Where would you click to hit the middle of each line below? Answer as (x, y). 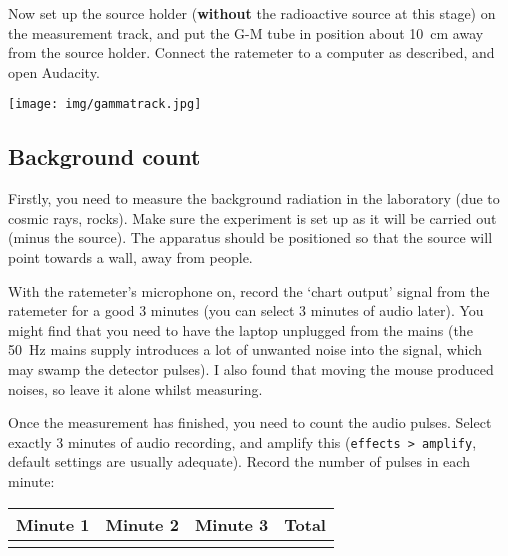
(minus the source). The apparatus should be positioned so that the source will (250, 237)
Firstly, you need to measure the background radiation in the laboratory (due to (254, 198)
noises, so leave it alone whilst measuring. (135, 388)
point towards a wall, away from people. (130, 257)
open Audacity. (54, 71)
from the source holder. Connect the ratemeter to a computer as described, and (251, 52)
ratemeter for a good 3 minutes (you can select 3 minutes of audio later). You (246, 310)
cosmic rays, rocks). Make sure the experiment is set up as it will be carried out (252, 217)
